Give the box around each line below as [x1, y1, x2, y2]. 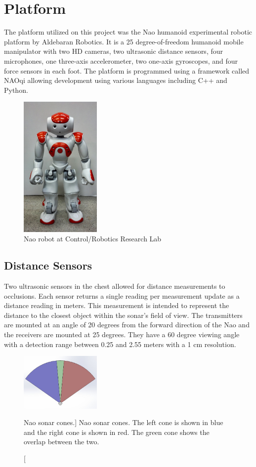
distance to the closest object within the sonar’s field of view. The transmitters [4, 310, 243, 320]
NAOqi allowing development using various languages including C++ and [4, 75, 227, 85]
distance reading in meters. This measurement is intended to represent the [4, 300, 229, 311]
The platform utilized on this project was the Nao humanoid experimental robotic [4, 27, 252, 37]
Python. [4, 84, 28, 95]
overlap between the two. [24, 436, 99, 447]
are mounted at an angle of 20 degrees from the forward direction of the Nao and [4, 319, 250, 330]
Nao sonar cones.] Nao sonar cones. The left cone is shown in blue [24, 417, 223, 428]
